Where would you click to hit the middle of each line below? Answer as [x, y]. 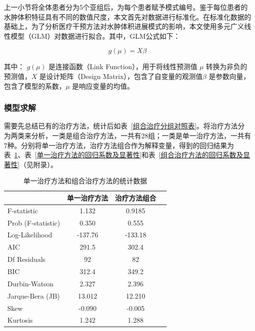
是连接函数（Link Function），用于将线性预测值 [123, 66]
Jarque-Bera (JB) [34, 295]
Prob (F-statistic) [34, 222]
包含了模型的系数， [35, 86]
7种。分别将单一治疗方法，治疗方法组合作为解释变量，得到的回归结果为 [119, 145]
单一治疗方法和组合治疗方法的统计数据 [85, 181]
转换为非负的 [227, 66]
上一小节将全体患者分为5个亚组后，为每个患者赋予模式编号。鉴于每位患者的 [126, 7]
